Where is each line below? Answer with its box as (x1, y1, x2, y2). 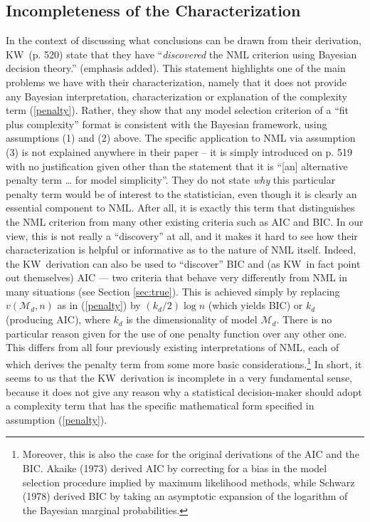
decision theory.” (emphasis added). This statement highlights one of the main (6, 61, 346, 75)
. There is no (276, 312, 332, 327)
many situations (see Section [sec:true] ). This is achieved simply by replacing (6, 283, 340, 298)
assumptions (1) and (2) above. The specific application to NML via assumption (6, 130, 356, 145)
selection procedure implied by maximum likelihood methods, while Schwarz (22, 474, 355, 489)
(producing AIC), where (6, 312, 110, 327)
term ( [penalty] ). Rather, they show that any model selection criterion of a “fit (6, 103, 349, 118)
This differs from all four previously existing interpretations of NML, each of (6, 340, 339, 355)
